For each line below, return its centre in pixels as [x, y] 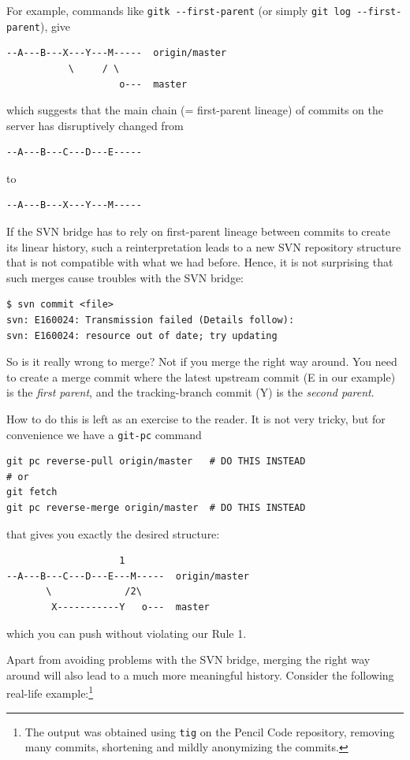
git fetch [32, 492]
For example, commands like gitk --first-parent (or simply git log [179, 10]
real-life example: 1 [50, 692]
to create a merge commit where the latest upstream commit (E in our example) [201, 376]
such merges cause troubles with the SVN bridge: [125, 277]
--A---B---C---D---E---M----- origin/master [128, 576]
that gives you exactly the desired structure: [113, 533]
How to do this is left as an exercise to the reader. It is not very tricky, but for [196, 419]
